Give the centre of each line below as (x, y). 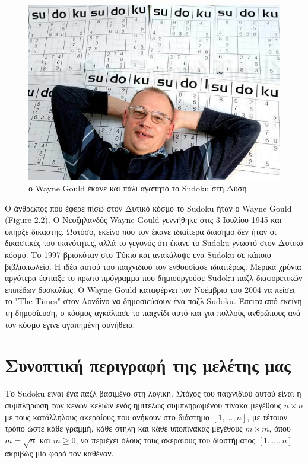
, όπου (280, 428)
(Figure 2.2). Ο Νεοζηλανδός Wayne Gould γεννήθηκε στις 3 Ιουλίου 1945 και (143, 220)
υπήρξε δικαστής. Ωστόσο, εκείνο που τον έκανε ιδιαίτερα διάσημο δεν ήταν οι (141, 231)
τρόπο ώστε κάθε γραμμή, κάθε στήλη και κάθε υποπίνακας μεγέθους (124, 428)
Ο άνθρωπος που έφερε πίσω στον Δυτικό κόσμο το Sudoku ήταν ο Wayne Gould (148, 208)
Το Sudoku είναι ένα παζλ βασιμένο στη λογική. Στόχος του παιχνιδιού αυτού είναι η (153, 393)
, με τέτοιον (267, 416)
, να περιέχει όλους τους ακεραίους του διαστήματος (166, 440)
